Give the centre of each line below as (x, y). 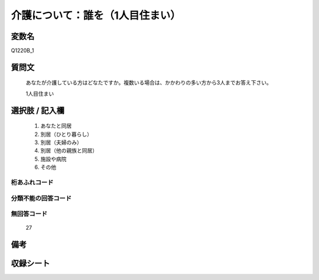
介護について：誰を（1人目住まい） (96, 15)
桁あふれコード (32, 182)
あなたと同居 (56, 126)
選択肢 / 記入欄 (38, 110)
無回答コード (29, 214)
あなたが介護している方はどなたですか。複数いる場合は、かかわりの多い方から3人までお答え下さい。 (149, 83)
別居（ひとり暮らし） (66, 134)
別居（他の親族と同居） (69, 151)
